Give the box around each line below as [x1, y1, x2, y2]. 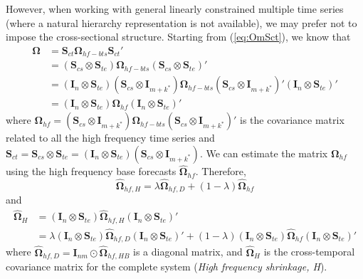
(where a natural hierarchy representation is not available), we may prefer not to [6, 15, 357, 30]
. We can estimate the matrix [199, 145, 328, 160]
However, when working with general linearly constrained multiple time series [6, 1, 344, 16]
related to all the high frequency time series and [6, 130, 215, 145]
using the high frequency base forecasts [6, 164, 177, 179]
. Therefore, [195, 164, 246, 179]
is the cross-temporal [263, 244, 355, 259]
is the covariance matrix [240, 112, 344, 127]
